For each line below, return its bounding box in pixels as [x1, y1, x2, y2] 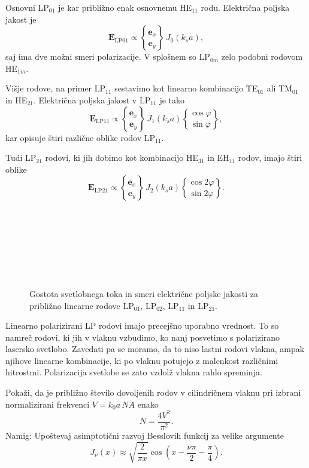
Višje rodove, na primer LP [5, 82, 106, 94]
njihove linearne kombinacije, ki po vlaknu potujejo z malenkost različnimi [5, 354, 278, 366]
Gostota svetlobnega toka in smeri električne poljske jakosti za [29, 287, 259, 299]
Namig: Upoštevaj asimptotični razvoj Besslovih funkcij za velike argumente [5, 429, 284, 441]
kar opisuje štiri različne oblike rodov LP [5, 131, 155, 143]
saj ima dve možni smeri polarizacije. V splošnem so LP [5, 50, 210, 63]
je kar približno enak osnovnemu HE [58, 1, 192, 13]
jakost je [5, 13, 37, 25]
